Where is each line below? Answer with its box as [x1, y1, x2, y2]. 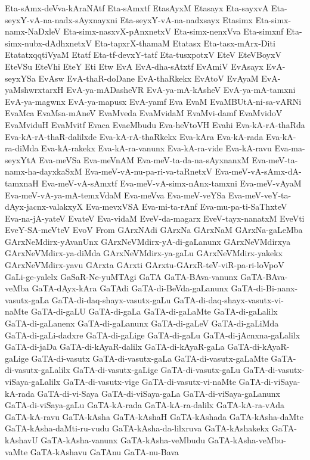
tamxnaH [5, 176, 39, 189]
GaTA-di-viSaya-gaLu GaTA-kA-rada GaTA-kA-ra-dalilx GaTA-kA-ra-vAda [5, 399, 284, 411]
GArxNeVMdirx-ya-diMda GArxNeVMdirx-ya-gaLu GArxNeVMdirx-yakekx [5, 247, 283, 259]
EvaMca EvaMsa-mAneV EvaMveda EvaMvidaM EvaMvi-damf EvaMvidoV [5, 107, 283, 119]
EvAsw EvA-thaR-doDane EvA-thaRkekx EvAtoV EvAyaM [38, 72, 259, 84]
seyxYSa [5, 72, 36, 84]
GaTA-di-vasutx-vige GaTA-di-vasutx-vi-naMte [63, 375, 236, 387]
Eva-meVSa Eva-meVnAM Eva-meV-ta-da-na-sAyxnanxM [39, 153, 249, 166]
